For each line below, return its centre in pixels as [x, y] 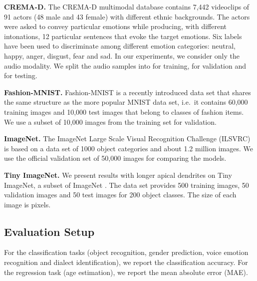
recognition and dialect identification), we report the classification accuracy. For [126, 262]
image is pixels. [27, 204]
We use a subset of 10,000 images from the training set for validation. [110, 121]
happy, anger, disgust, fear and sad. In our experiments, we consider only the [122, 55]
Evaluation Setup [49, 231]
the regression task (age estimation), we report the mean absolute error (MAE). [126, 272]
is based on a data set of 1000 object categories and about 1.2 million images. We [128, 148]
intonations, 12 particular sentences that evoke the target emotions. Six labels [123, 36]
